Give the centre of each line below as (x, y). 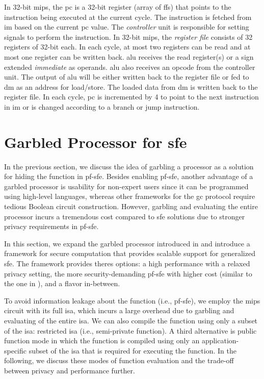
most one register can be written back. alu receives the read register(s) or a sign (129, 56)
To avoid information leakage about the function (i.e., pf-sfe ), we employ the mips (132, 300)
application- (220, 340)
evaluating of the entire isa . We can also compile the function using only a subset (131, 320)
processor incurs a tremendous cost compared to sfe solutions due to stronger (125, 216)
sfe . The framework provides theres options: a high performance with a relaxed (127, 263)
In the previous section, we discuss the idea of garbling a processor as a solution (129, 166)
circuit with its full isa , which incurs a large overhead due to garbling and (119, 310)
